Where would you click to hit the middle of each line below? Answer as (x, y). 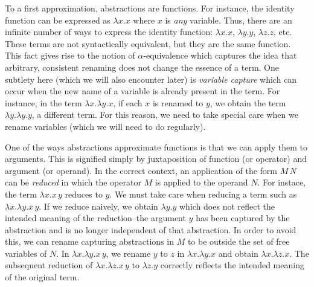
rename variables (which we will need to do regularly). (105, 126)
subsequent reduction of (49, 265)
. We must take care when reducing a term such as (203, 194)
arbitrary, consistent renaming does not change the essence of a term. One (142, 67)
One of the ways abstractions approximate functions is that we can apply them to (156, 147)
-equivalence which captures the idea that (220, 55)
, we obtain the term (248, 102)
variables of (26, 253)
